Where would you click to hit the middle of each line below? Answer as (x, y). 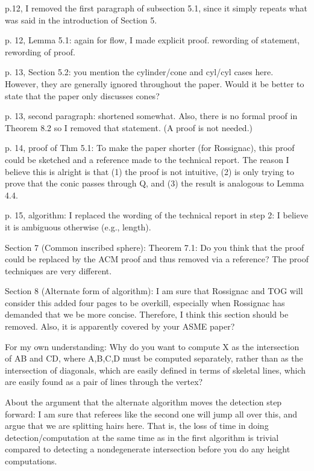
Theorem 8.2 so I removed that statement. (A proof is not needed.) (129, 127)
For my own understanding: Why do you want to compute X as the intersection (152, 346)
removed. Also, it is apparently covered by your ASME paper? (120, 326)
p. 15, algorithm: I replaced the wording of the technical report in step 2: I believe (157, 215)
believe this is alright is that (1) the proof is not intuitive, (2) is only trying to (150, 171)
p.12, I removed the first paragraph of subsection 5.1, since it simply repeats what (156, 8)
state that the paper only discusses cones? (82, 95)
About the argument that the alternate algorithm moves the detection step (143, 402)
